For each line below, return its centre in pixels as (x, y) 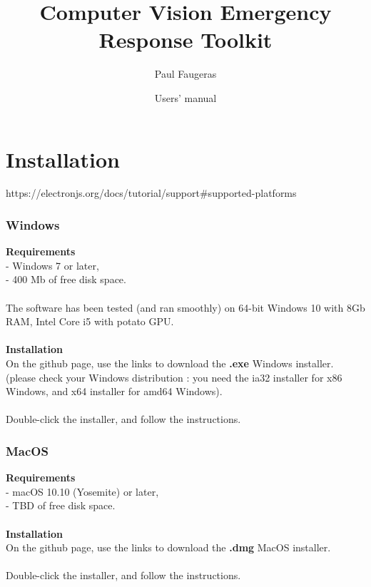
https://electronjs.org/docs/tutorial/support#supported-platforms (151, 193)
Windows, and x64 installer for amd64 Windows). (114, 391)
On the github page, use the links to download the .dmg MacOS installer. (168, 547)
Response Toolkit (185, 40)
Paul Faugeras (185, 74)
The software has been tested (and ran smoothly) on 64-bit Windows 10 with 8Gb (185, 307)
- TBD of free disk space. (61, 505)
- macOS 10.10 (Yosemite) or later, (82, 491)
